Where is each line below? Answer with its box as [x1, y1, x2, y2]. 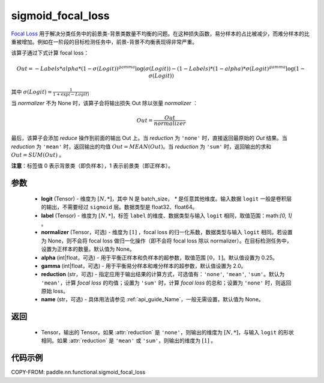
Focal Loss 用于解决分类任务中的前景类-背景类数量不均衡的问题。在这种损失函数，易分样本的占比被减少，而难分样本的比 [11, 30, 310, 37]
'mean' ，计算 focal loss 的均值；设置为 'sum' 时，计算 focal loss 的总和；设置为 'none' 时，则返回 [41, 279, 292, 286]
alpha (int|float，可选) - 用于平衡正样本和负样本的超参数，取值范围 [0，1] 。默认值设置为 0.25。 [41, 254, 278, 261]
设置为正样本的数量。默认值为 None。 [41, 246, 135, 253]
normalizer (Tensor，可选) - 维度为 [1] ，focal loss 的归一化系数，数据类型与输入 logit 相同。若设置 [41, 229, 293, 236]
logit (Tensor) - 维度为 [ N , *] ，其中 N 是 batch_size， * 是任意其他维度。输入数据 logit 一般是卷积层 [41, 195, 292, 202]
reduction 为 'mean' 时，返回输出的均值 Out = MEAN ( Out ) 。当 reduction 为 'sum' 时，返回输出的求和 [11, 143, 271, 150]
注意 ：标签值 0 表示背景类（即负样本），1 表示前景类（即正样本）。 [11, 162, 174, 169]
